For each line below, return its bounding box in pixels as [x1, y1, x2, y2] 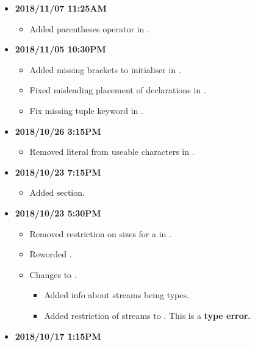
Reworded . [29, 248, 72, 260]
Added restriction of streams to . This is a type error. [44, 309, 251, 321]
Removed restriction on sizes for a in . [29, 227, 171, 240]
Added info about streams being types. [44, 288, 189, 301]
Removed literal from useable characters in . [29, 145, 195, 158]
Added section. [29, 186, 85, 199]
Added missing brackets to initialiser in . [29, 63, 181, 76]
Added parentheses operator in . [29, 22, 149, 35]
